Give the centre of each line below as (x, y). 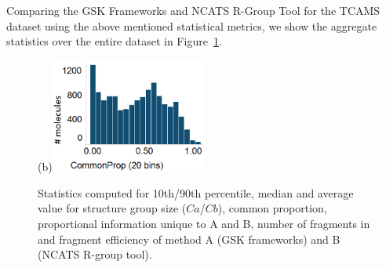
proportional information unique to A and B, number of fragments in (204, 223)
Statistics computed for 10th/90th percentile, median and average (196, 192)
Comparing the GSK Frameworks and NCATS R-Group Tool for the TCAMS (193, 10)
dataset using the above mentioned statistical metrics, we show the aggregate (192, 25)
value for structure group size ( (112, 208)
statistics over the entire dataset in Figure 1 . (114, 41)
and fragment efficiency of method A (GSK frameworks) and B (189, 239)
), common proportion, (272, 208)
